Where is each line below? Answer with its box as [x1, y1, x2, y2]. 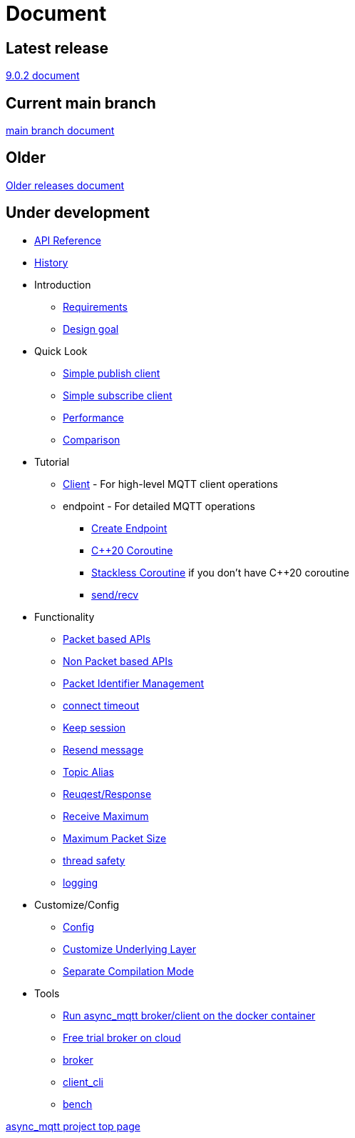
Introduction [34, 278, 91, 291]
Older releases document [6, 179, 125, 191]
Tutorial [34, 455, 70, 468]
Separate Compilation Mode [63, 964, 194, 977]
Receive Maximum [63, 809, 149, 822]
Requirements [63, 300, 128, 313]
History [34, 256, 68, 269]
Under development [6, 204, 150, 222]
